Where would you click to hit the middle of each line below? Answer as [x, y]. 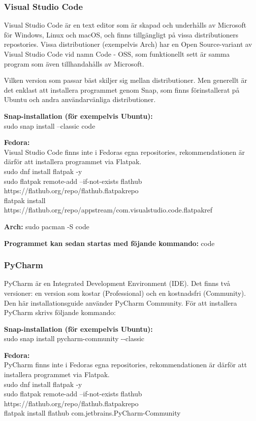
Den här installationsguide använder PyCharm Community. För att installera [121, 302]
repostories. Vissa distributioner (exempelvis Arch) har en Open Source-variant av [128, 44]
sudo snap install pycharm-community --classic [74, 338]
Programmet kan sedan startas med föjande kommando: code [109, 243]
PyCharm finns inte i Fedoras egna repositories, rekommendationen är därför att [126, 365]
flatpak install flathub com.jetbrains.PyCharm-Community [92, 413]
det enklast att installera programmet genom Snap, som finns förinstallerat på [122, 89]
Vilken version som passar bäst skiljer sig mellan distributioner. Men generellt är [126, 80]
